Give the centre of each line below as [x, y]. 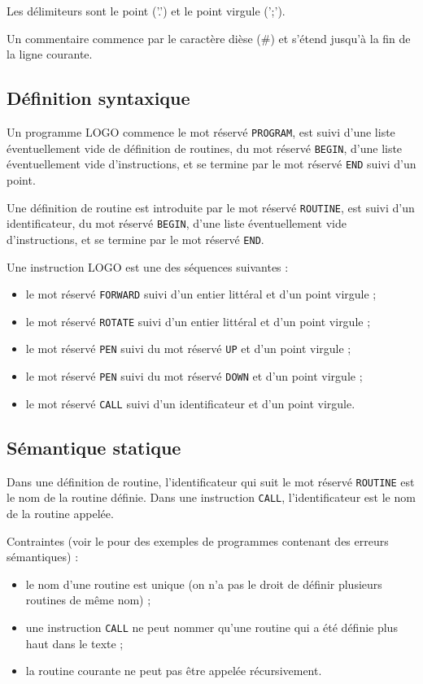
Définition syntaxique [98, 98]
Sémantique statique [94, 447]
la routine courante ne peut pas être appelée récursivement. [174, 671]
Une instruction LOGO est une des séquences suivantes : [148, 266]
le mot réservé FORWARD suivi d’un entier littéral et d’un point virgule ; [201, 294]
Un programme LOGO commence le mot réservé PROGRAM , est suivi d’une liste [201, 131]
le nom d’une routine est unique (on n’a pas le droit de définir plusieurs [204, 584]
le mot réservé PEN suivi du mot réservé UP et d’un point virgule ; [188, 349]
